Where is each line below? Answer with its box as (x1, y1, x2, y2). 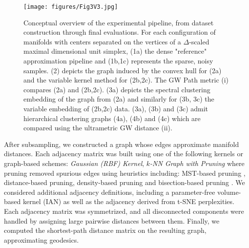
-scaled (189, 36, 209, 46)
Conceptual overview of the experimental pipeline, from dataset (23, 17, 214, 27)
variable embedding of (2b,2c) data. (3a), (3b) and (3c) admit (23, 103, 208, 113)
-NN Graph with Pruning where (150, 158, 245, 168)
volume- (217, 186, 241, 197)
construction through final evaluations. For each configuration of (23, 27, 216, 37)
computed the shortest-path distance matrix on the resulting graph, (4, 225, 207, 235)
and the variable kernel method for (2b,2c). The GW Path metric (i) (23, 75, 229, 85)
